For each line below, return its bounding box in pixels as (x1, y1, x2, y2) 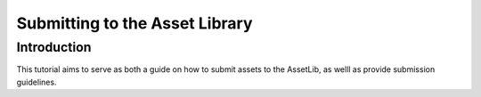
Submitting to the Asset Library (16, 13, 253, 33)
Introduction (16, 39, 92, 55)
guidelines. (16, 77, 57, 87)
